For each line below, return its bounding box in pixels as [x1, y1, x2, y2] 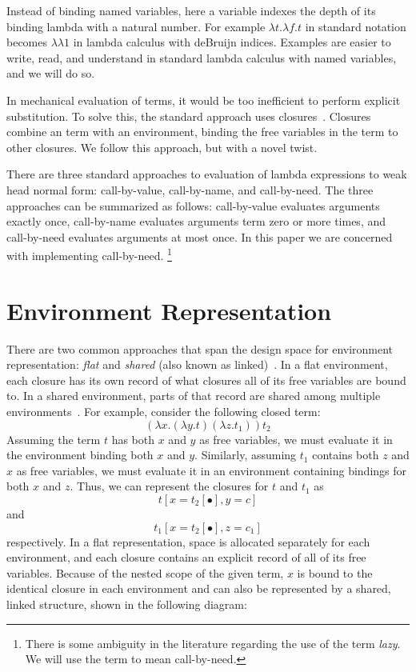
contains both [312, 446, 379, 463]
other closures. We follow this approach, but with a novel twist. [6, 138, 318, 155]
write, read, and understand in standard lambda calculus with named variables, [6, 49, 397, 66]
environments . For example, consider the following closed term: [6, 403, 321, 420]
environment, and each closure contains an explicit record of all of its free [6, 549, 366, 566]
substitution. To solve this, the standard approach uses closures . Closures [6, 107, 371, 124]
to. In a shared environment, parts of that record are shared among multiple [6, 387, 381, 404]
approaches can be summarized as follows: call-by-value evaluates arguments [6, 197, 380, 214]
